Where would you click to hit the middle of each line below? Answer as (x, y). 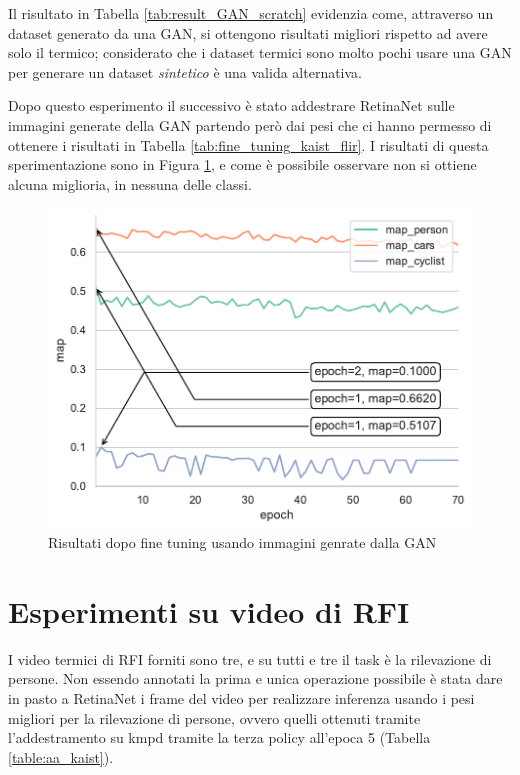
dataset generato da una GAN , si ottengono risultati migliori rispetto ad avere (248, 32)
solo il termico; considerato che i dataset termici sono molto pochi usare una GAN (260, 52)
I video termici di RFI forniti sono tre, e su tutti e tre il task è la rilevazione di (250, 658)
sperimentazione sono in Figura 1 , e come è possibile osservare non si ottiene (242, 164)
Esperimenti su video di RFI (209, 610)
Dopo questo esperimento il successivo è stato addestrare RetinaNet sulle (231, 105)
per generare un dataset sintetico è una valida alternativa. (185, 71)
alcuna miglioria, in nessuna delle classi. (130, 183)
